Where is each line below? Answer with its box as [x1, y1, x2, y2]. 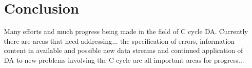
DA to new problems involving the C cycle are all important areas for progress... [4, 54, 244, 65]
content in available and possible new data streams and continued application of [4, 45, 243, 55]
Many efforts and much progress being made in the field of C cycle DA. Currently [4, 26, 248, 36]
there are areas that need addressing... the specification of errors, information [4, 35, 235, 46]
